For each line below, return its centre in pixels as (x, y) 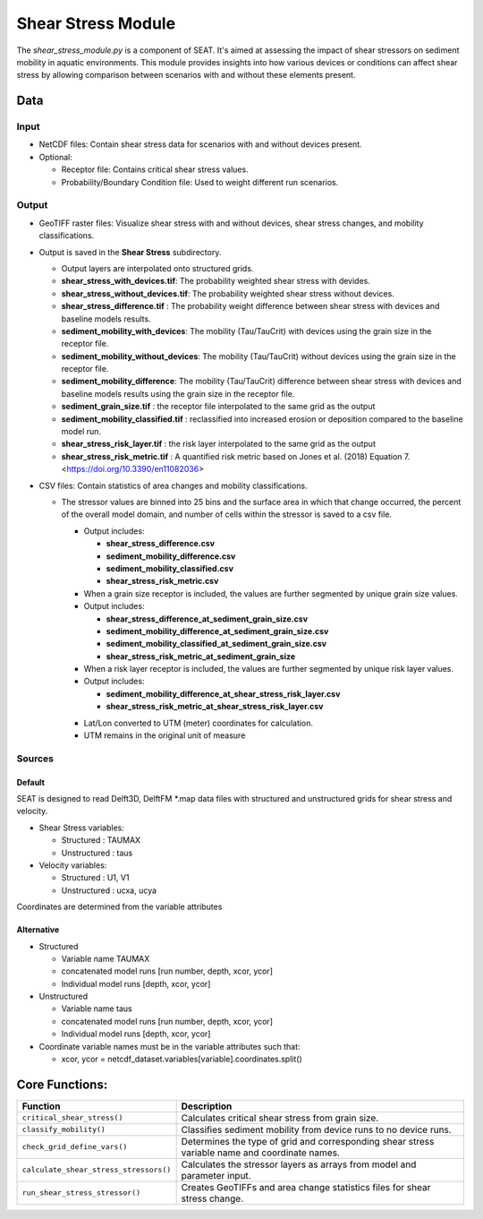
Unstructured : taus (97, 853)
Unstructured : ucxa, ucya (109, 890)
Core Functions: (62, 1084)
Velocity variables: (73, 865)
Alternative (38, 930)
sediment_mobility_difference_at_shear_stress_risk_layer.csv (223, 693)
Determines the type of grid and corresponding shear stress (308, 1141)
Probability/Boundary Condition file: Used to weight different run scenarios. (200, 182)
